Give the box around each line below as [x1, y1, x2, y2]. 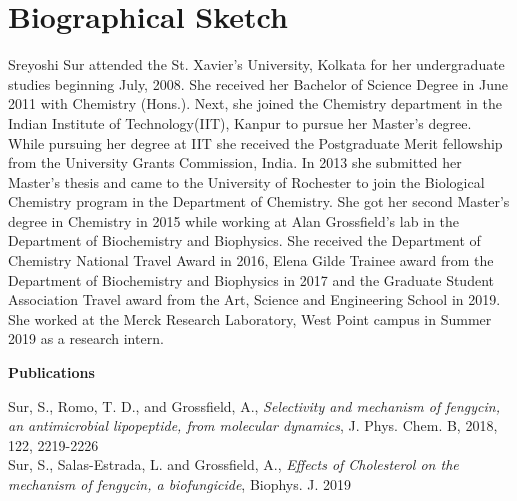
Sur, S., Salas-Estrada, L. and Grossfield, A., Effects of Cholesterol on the [8, 454, 459, 475]
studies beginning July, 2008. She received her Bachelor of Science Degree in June [8, 73, 509, 94]
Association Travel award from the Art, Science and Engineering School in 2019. [8, 289, 501, 310]
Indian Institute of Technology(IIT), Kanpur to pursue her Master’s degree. [8, 112, 472, 133]
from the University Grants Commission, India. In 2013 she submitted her [8, 152, 462, 173]
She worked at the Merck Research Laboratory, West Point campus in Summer [8, 308, 492, 329]
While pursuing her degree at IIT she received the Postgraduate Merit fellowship [8, 132, 503, 153]
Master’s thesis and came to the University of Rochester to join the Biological [8, 171, 485, 192]
